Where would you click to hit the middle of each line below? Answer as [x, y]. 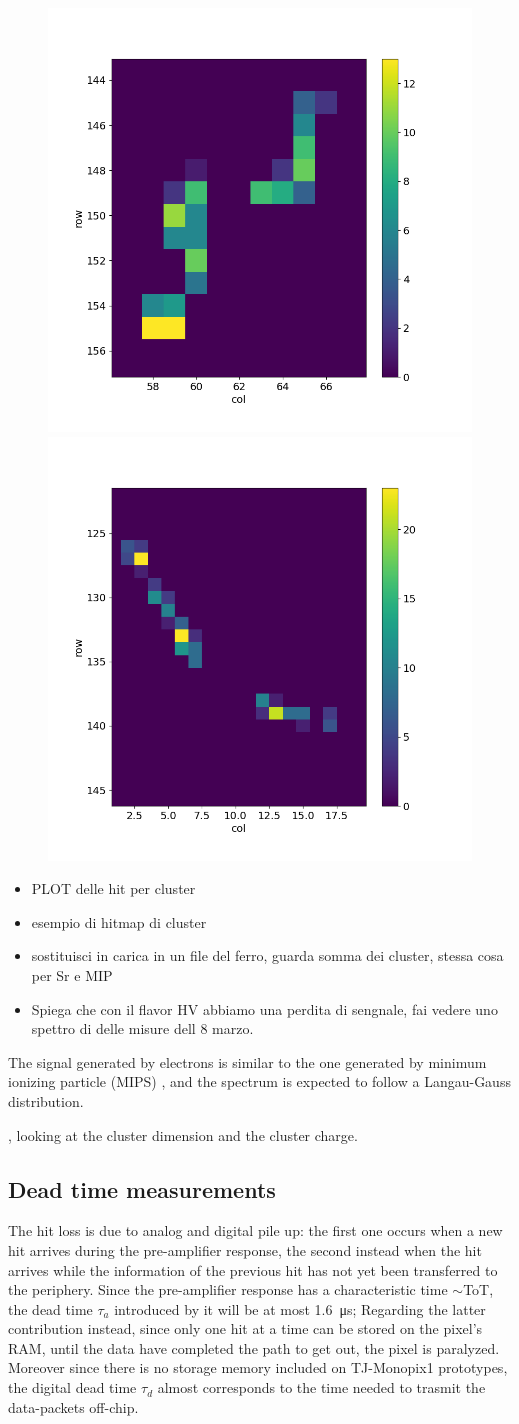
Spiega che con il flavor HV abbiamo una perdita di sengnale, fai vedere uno [264, 1008]
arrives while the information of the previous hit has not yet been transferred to [253, 1269]
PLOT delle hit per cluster [113, 888]
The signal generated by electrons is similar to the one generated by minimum [247, 1061]
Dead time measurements [142, 1188]
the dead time [50, 1308]
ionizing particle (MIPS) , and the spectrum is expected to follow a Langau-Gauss [259, 1081]
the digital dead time [72, 1387]
